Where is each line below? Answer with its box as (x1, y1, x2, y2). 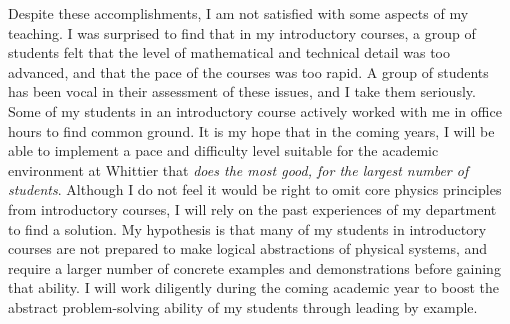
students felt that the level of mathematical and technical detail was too (8, 42, 450, 63)
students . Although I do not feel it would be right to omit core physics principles (8, 179, 502, 200)
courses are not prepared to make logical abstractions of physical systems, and (8, 238, 488, 259)
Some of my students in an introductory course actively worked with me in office (8, 100, 502, 121)
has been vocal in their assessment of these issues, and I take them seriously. (8, 81, 476, 102)
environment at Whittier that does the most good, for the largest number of (8, 159, 469, 180)
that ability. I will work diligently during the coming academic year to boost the (8, 277, 499, 298)
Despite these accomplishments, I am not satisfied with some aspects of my (8, 3, 469, 23)
